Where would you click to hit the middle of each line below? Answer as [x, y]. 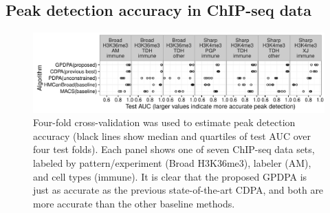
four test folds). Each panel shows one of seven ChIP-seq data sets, [174, 149]
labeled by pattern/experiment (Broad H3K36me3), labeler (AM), [172, 162]
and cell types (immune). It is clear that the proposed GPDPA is [170, 176]
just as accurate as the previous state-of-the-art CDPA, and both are [178, 190]
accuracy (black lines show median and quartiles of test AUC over [172, 135]
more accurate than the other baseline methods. [134, 203]
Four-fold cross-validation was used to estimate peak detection [164, 122]
